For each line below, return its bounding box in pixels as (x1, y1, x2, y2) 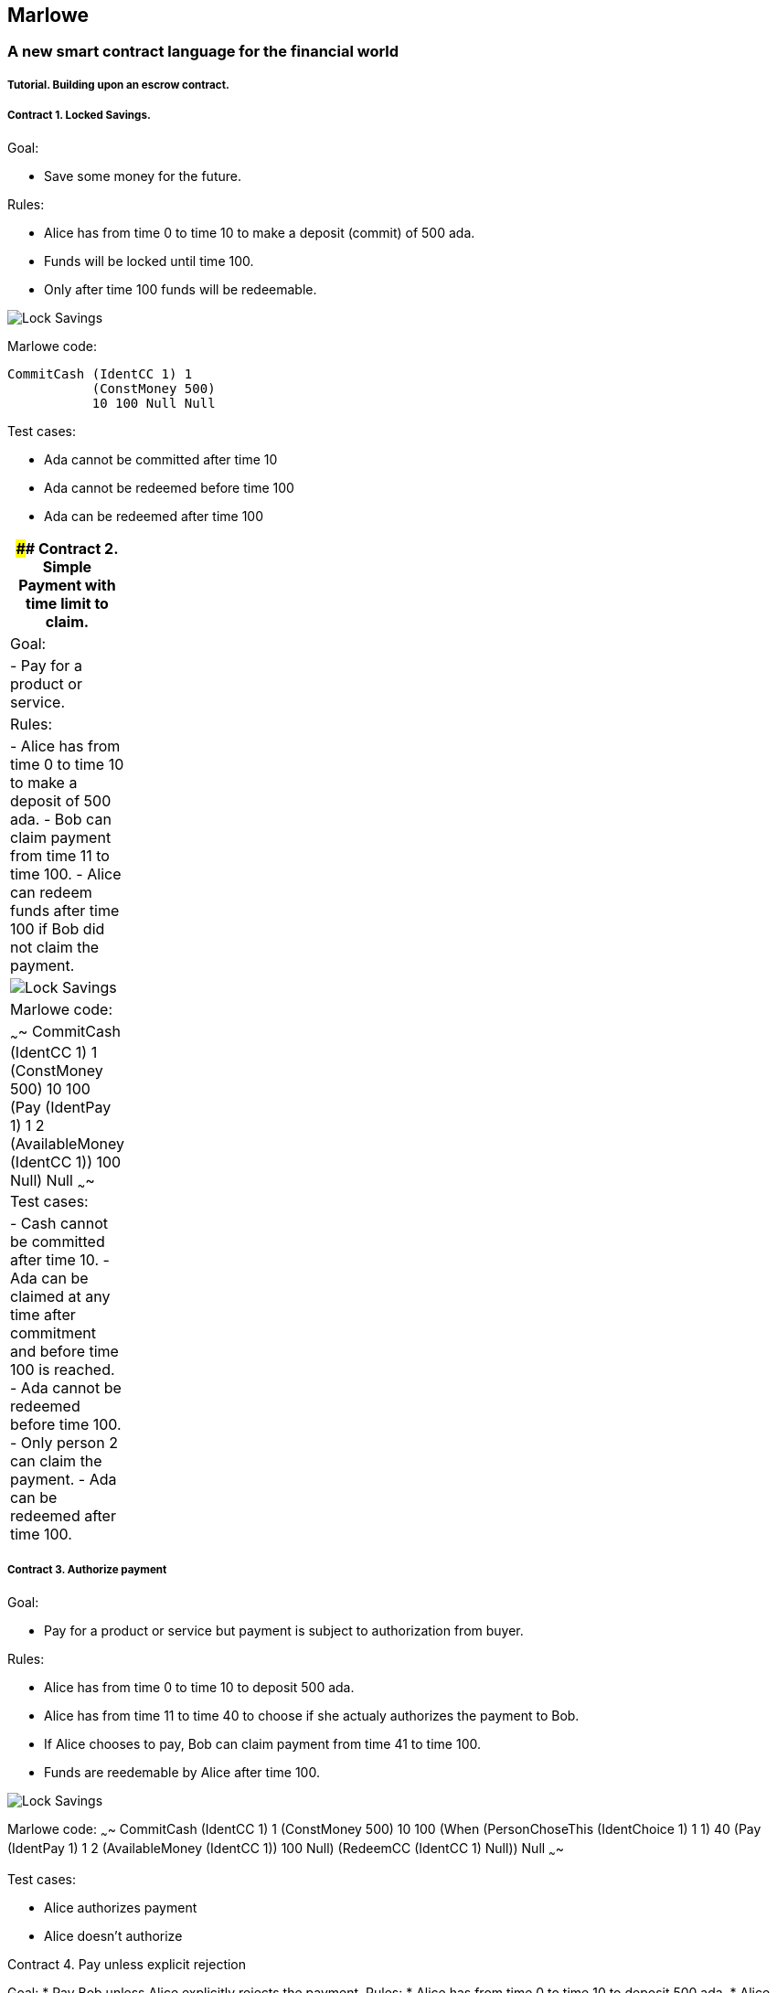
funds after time (10, 901, 120, 920)
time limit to (26, 593, 109, 613)
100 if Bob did (10, 919, 105, 938)
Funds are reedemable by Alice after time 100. (44, 1764, 320, 1780)
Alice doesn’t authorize (44, 1928, 183, 1945)
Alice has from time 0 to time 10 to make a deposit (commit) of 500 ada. (44, 224, 475, 240)
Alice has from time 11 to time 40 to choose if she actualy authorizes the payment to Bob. (44, 1707, 580, 1723)
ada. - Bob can (10, 809, 112, 828)
